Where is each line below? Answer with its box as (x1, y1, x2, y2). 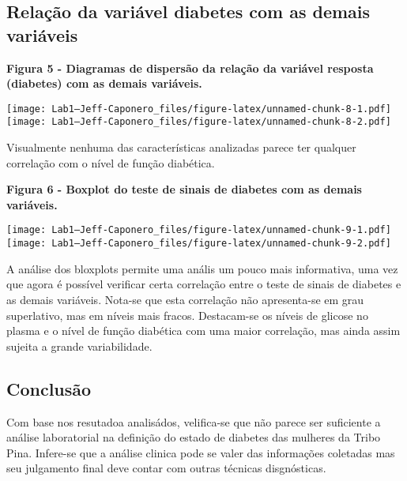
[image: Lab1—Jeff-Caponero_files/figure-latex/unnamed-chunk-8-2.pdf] (6, 116, 391, 128)
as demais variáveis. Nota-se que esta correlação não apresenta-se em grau (6, 291, 364, 307)
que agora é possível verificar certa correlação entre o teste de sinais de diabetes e (6, 276, 401, 292)
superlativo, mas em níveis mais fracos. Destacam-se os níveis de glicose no (6, 306, 368, 323)
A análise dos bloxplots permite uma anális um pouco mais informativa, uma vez (6, 260, 398, 276)
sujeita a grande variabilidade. (6, 337, 153, 354)
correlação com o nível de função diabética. (6, 154, 215, 171)
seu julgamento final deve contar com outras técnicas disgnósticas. (6, 460, 326, 476)
